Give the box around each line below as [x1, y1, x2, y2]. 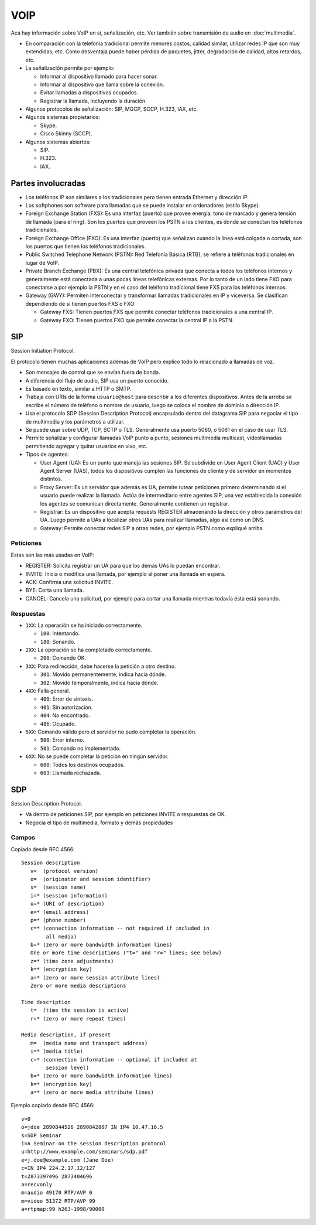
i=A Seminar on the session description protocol [21, 1140, 167, 1147]
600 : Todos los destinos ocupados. [40, 761, 125, 768]
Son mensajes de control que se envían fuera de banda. [25, 369, 160, 376]
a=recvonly [21, 1181, 53, 1188]
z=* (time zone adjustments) [30, 958, 114, 964]
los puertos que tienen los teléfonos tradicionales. [25, 243, 146, 250]
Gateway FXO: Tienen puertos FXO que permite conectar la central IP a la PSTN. [40, 316, 234, 323]
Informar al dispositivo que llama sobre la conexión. [40, 81, 164, 88]
